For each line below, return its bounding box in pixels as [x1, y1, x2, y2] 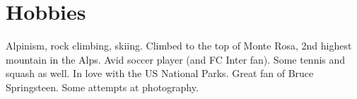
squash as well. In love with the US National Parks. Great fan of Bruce [6, 66, 314, 81]
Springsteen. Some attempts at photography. [6, 79, 199, 94]
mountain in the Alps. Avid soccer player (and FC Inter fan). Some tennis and [6, 52, 346, 66]
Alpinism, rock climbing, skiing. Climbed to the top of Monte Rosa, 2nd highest [6, 38, 352, 53]
